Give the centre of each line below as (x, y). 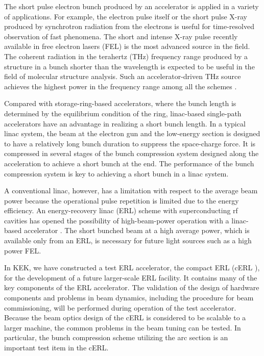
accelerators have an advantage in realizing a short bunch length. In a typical (125, 123)
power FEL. (23, 250)
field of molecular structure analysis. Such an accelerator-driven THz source (123, 76)
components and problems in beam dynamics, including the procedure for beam (129, 298)
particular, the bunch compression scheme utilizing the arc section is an (116, 337)
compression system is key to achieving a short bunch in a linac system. (116, 173)
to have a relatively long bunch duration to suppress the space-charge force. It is (130, 143)
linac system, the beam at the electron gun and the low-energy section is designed (132, 133)
